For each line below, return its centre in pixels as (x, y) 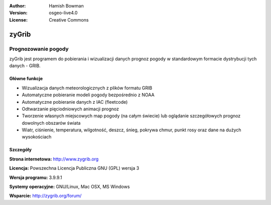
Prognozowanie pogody (39, 49)
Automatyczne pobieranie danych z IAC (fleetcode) (75, 102)
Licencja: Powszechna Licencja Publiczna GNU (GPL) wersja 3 (74, 168)
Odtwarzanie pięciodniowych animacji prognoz (70, 109)
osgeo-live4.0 (63, 13)
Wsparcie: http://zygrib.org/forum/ (45, 196)
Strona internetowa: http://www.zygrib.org (54, 159)
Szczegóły (21, 150)
